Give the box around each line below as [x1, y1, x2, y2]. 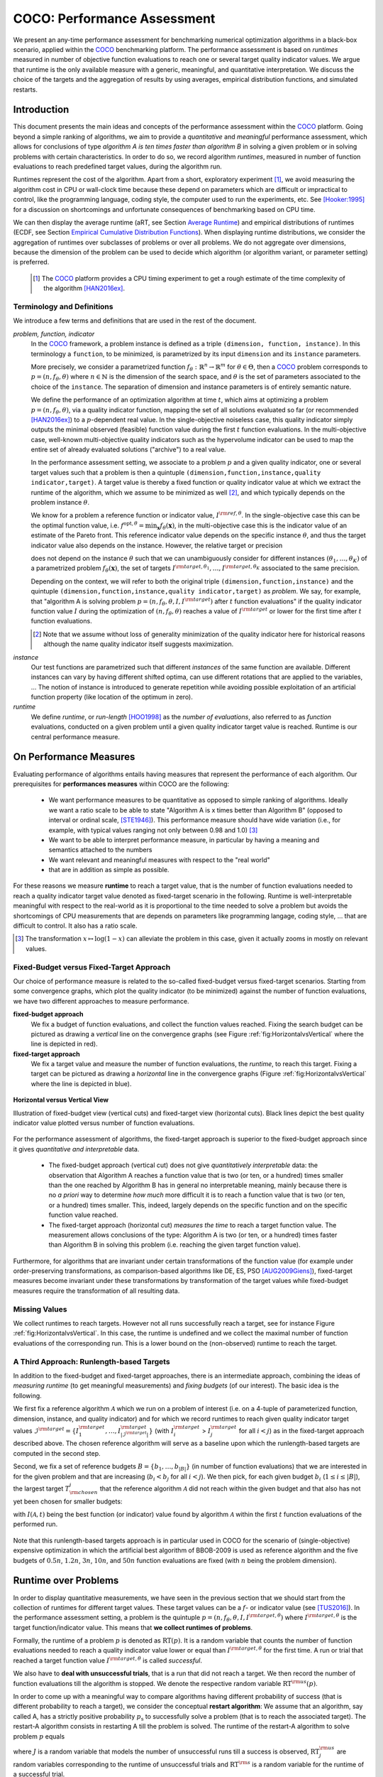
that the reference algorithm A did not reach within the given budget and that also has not [99, 1484, 361, 1493]
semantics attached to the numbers [48, 846, 152, 854]
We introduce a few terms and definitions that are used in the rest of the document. [13, 316, 257, 325]
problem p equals [13, 1732, 65, 1741]
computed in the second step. [13, 1449, 101, 1457]
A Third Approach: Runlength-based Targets [13, 1356, 170, 1366]
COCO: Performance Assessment [13, 11, 216, 26]
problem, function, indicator [13, 329, 95, 338]
